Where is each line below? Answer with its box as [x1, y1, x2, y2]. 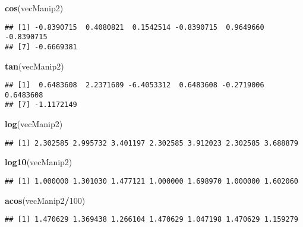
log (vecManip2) [5, 118, 63, 130]
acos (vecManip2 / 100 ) [5, 194, 86, 206]
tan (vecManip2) [5, 59, 64, 72]
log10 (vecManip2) [5, 156, 72, 168]
